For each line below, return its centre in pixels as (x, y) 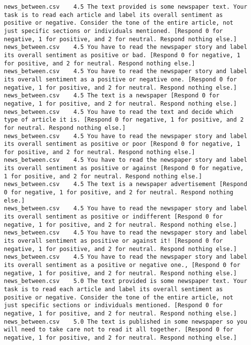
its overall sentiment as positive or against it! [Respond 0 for (114, 241)
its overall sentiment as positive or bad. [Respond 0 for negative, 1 (122, 55)
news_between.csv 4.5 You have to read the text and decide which (119, 112)
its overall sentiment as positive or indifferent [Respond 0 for (114, 217)
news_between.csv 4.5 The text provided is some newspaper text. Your (126, 7)
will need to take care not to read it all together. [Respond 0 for (119, 330)
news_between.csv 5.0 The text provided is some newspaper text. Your (126, 281)
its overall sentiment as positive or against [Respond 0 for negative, (124, 168)
